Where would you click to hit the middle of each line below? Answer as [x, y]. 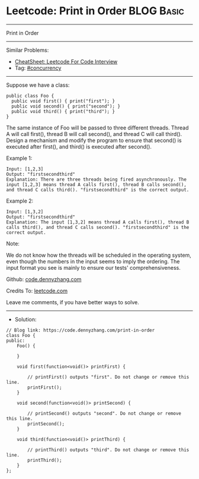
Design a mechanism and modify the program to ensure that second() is [94, 140]
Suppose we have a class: [38, 85]
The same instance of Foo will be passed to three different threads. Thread [97, 127]
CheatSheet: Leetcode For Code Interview [66, 61]
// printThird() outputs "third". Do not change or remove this [108, 450]
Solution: [25, 319]
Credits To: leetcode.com [37, 291]
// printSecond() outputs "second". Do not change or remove [105, 413]
